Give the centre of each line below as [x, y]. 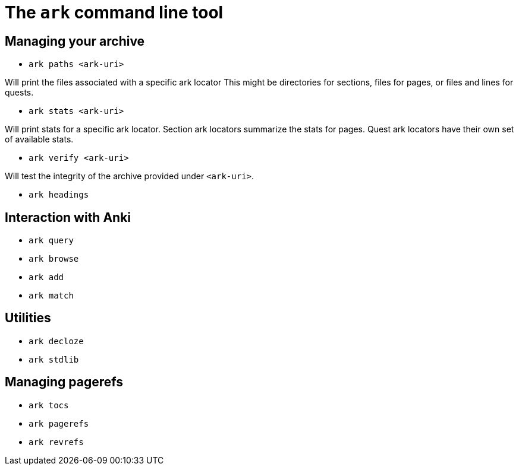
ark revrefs [56, 442]
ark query [51, 241]
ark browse [54, 259]
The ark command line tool [114, 12]
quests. [19, 93]
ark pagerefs [59, 423]
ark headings [59, 195]
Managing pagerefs [64, 382]
